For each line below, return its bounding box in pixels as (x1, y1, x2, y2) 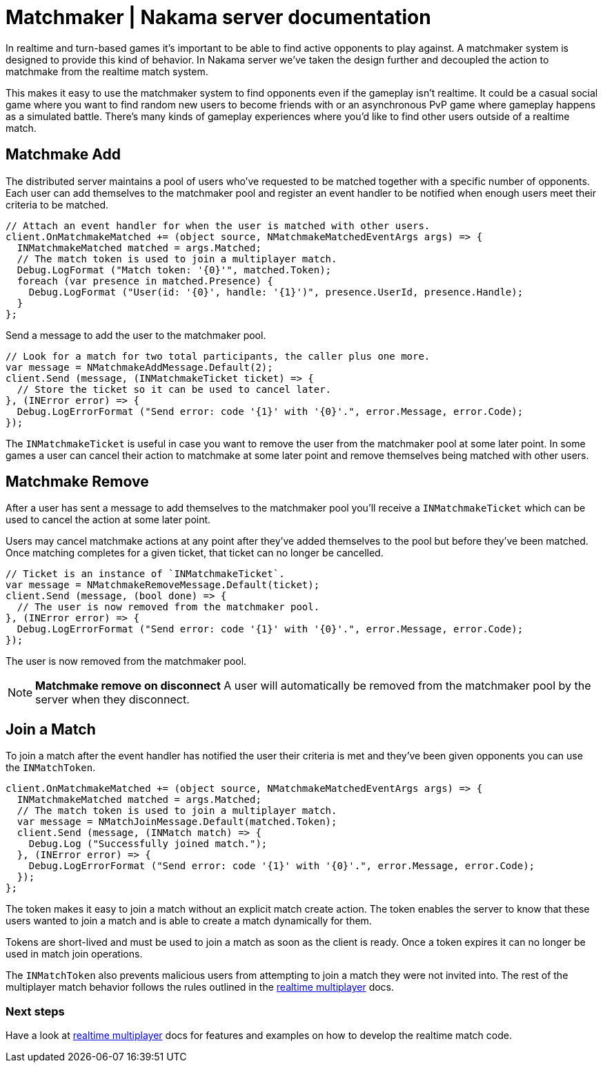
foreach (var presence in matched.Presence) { (17, 275, 273, 287)
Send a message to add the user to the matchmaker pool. (6, 329, 266, 341)
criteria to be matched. (6, 198, 109, 211)
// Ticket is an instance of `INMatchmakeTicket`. (6, 568, 285, 580)
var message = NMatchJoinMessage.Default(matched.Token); (17, 816, 337, 828)
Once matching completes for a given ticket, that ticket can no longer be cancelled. (6, 547, 384, 559)
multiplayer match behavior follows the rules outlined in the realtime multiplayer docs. (6, 981, 395, 993)
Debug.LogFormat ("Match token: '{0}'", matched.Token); (17, 264, 332, 275)
